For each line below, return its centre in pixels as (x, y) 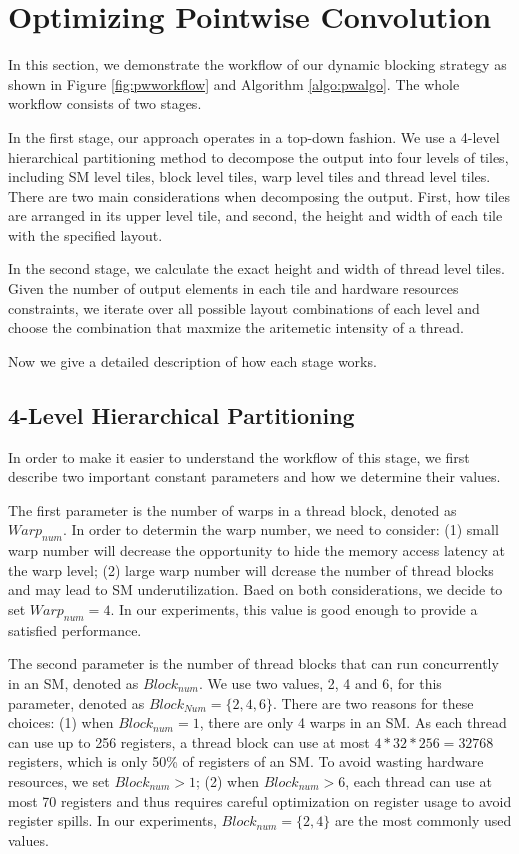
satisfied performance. (75, 629)
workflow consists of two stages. (105, 103)
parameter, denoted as (76, 702)
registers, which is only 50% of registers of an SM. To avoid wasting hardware (246, 761)
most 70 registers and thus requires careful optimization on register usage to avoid (260, 800)
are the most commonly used (423, 820)
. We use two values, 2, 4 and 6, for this (320, 682)
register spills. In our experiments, (112, 820)
